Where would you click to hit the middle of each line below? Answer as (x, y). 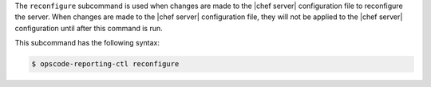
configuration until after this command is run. (89, 28)
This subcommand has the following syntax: (87, 43)
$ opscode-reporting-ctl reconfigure (105, 64)
